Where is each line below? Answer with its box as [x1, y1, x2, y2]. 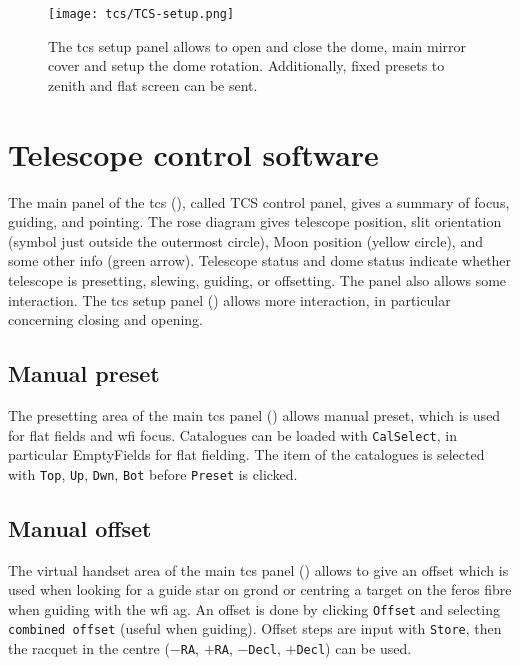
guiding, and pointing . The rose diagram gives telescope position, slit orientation [8, 211, 502, 232]
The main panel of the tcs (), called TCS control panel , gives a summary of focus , [8, 191, 510, 212]
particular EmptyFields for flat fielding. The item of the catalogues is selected [8, 444, 485, 465]
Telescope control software [8, 133, 379, 174]
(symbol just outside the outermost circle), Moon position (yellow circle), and [8, 230, 483, 251]
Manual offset [8, 512, 152, 543]
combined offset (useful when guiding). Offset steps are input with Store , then [8, 618, 502, 639]
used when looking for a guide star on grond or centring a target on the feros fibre [8, 579, 512, 600]
